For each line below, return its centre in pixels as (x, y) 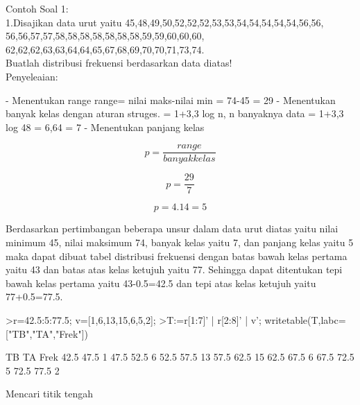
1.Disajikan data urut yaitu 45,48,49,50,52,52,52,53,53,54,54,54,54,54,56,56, (165, 22)
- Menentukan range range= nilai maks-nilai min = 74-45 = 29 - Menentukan (171, 100)
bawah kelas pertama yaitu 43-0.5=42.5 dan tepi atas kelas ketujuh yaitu (161, 283)
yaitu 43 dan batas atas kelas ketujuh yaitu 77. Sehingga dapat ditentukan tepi (174, 269)
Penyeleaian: (32, 76)
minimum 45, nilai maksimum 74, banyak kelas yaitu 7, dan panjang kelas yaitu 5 (180, 242)
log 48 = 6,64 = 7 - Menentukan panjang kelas (105, 127)
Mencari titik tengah (50, 394)
